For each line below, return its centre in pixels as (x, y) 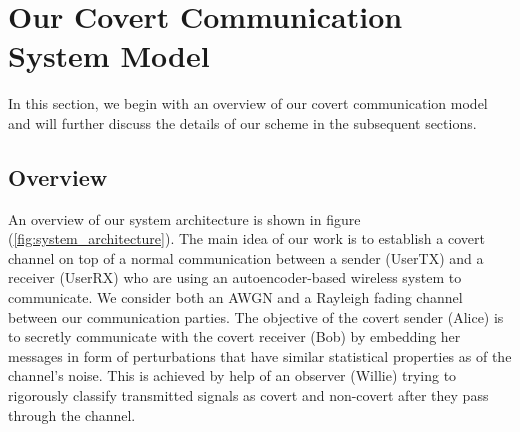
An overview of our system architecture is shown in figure (184, 218)
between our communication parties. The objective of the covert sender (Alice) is (256, 316)
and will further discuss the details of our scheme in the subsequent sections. (242, 122)
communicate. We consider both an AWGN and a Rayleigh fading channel (235, 297)
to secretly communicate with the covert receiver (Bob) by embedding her (234, 336)
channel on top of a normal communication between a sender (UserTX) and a (246, 257)
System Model (109, 55)
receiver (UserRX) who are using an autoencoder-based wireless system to (235, 277)
